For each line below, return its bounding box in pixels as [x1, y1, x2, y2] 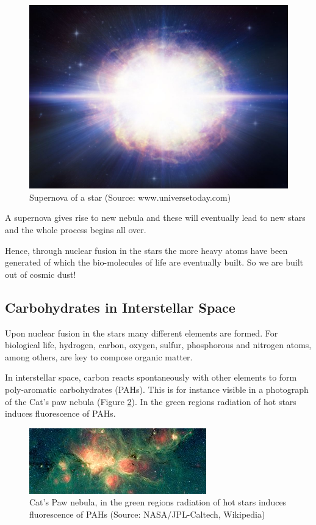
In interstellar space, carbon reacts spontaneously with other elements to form [5, 371, 297, 384]
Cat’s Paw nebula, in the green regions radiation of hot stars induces [29, 496, 287, 508]
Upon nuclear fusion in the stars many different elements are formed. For [5, 326, 278, 339]
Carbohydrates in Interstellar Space [5, 297, 235, 316]
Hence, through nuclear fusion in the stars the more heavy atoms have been [5, 244, 288, 256]
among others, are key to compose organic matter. [5, 350, 193, 363]
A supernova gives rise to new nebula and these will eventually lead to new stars [5, 211, 306, 224]
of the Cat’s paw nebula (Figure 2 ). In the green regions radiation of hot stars [5, 395, 296, 408]
